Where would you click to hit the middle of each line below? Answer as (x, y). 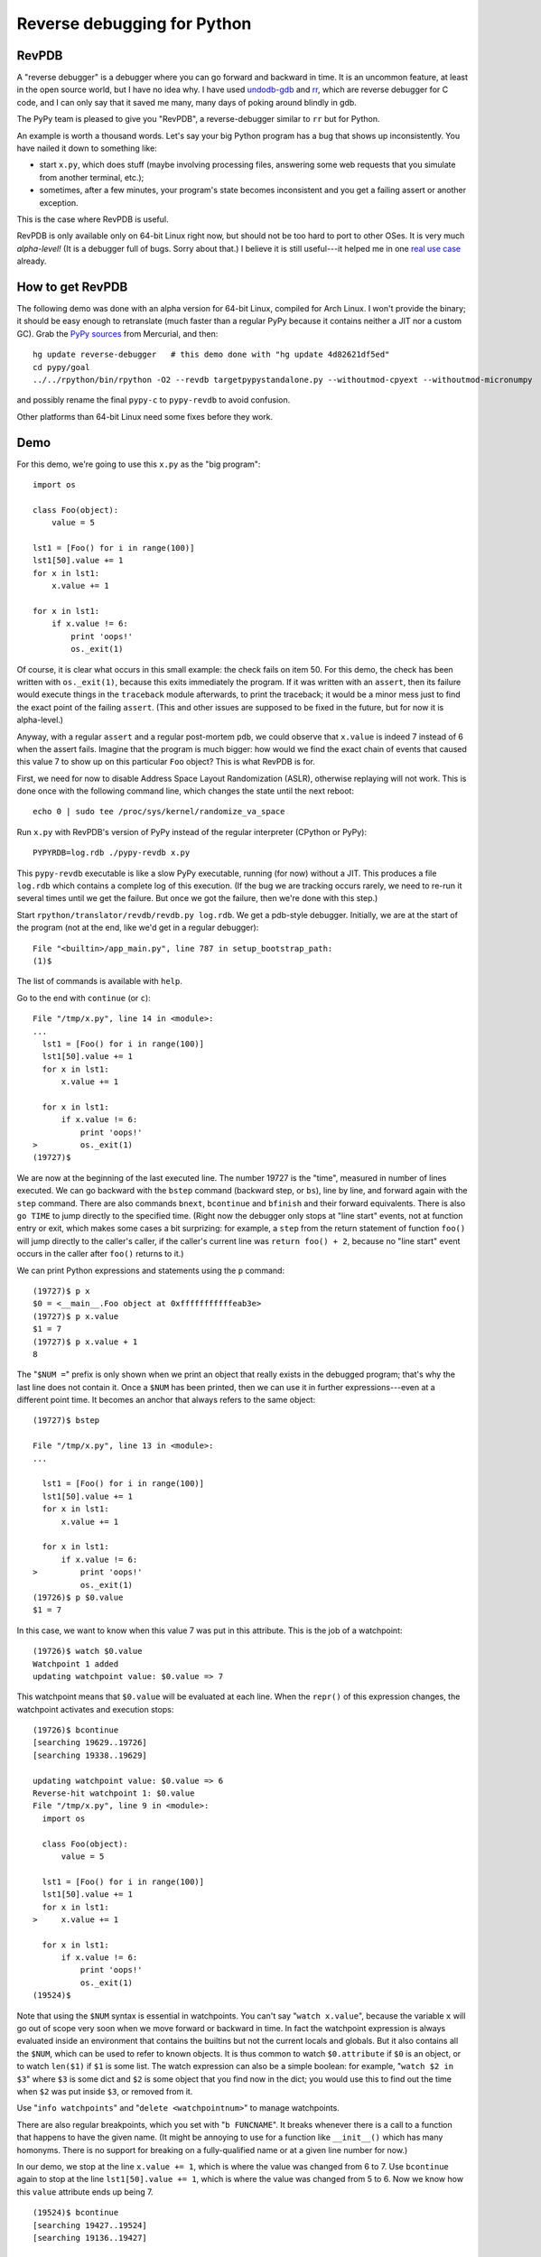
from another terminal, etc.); (92, 177)
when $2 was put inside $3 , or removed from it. (105, 2091)
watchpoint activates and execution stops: (95, 1709)
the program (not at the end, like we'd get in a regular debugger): (138, 928)
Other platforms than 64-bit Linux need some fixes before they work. (145, 416)
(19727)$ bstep (66, 1421)
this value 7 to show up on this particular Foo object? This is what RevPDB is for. (166, 762)
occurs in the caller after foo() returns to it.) (100, 1254)
